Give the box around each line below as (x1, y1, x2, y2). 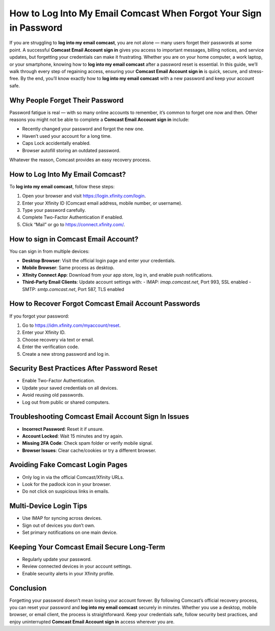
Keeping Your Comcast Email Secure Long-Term (9, 543, 166, 551)
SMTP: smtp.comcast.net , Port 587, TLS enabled (22, 286, 124, 292)
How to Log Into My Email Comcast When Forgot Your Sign (9, 8, 262, 19)
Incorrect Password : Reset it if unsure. (22, 426, 104, 432)
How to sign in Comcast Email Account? (9, 235, 139, 244)
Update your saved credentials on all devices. (22, 384, 118, 391)
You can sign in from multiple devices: (9, 248, 90, 254)
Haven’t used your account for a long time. (22, 133, 112, 139)
